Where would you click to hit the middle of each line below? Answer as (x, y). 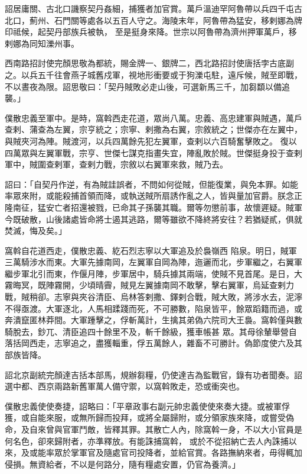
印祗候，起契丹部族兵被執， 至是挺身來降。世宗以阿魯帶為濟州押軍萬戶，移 (151, 32)
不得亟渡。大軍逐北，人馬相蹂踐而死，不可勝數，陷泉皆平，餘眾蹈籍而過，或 (153, 308)
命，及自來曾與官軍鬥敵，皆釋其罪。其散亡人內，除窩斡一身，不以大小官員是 (153, 429)
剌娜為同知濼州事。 (42, 43)
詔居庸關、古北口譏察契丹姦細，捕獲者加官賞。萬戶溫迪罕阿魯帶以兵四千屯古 (153, 8)
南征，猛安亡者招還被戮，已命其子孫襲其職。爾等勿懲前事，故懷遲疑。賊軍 (157, 207)
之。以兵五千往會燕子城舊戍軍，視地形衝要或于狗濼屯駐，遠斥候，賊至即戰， (153, 74)
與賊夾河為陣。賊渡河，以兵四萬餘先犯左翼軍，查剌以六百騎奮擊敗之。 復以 (151, 141)
